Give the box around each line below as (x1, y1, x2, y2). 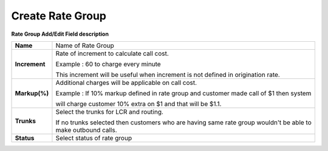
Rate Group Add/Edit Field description (11, 30, 109, 38)
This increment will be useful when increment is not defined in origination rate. (55, 70, 281, 79)
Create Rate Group (11, 9, 106, 22)
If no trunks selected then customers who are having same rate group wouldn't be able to (55, 118, 312, 127)
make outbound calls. (55, 126, 118, 134)
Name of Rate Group (55, 41, 115, 50)
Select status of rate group (55, 133, 132, 142)
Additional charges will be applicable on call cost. (55, 78, 197, 87)
